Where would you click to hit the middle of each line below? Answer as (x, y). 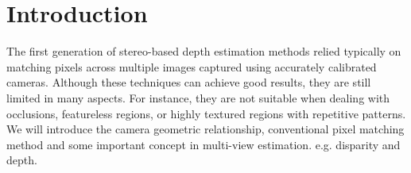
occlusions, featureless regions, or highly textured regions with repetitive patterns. (206, 113)
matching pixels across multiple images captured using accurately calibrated (192, 66)
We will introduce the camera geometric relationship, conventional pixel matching (205, 129)
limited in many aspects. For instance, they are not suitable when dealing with (198, 97)
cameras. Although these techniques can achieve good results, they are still (189, 82)
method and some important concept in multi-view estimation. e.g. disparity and (204, 144)
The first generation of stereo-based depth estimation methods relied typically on (204, 51)
